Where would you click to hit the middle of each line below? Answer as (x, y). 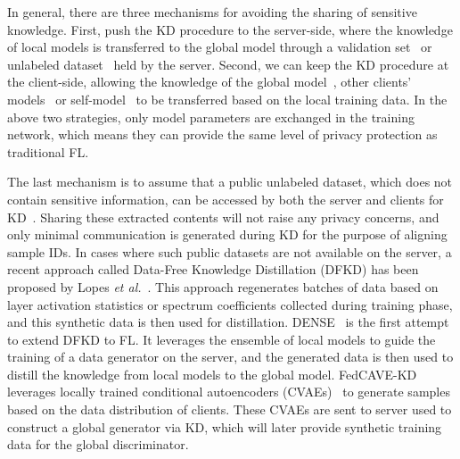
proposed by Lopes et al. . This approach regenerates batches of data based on (223, 286)
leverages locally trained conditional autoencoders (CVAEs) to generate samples (229, 392)
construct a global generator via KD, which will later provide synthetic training (225, 426)
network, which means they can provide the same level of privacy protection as (222, 134)
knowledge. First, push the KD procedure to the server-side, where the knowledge (230, 29)
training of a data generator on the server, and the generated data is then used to (230, 357)
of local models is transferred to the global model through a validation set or (220, 47)
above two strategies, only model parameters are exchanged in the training (211, 117)
